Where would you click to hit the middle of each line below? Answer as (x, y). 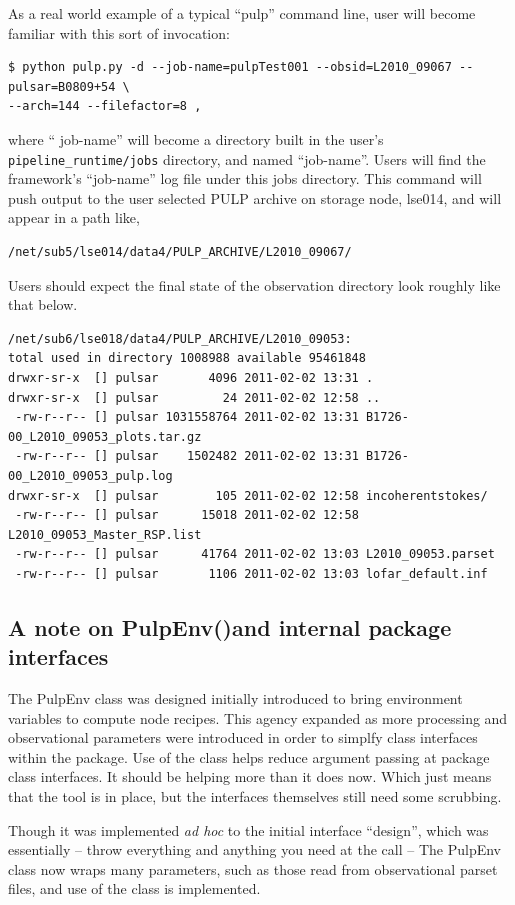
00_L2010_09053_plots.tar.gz (105, 436)
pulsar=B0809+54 (62, 86)
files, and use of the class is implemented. (134, 888)
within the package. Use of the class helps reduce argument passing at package (249, 756)
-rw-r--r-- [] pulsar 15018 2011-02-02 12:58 (187, 515)
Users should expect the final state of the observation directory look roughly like (254, 284)
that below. (43, 304)
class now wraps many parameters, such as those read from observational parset (253, 868)
